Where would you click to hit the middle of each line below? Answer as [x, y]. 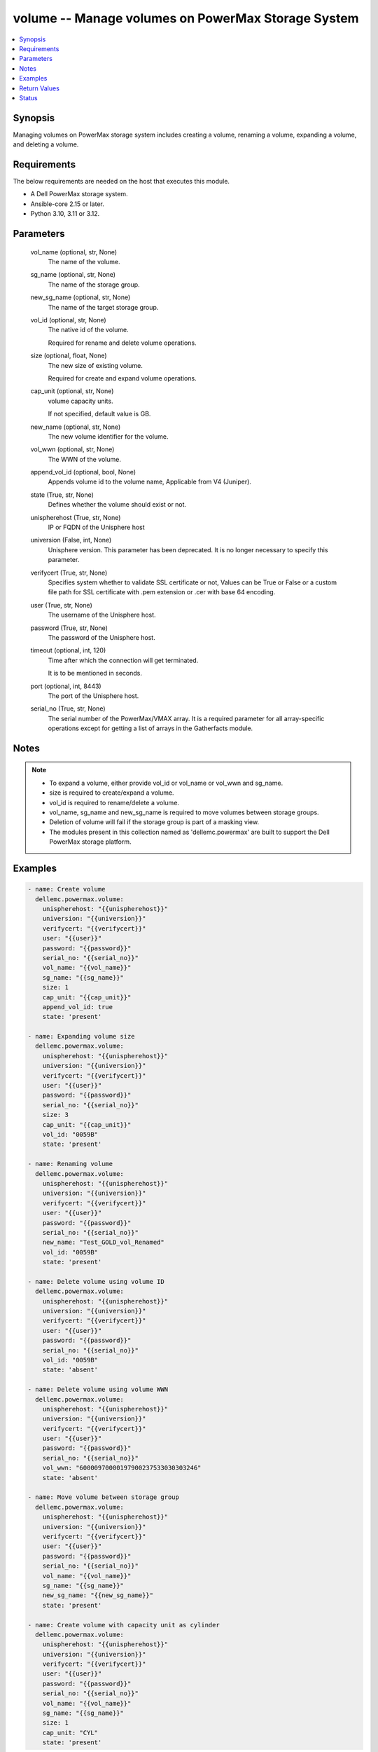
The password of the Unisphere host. [101, 637]
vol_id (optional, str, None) [68, 320]
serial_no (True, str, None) [68, 709]
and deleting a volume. [46, 144]
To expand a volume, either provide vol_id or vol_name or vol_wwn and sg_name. [166, 783]
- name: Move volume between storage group [104, 1497]
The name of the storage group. [94, 285]
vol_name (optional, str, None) [74, 252]
